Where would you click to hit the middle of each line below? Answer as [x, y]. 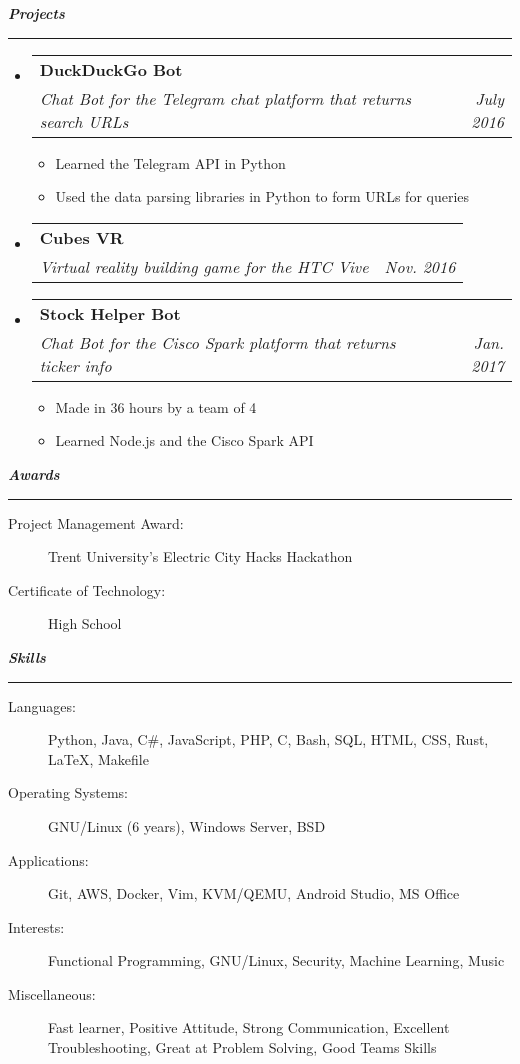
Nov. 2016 [420, 266]
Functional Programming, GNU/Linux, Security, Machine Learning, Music [276, 960]
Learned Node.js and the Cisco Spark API [184, 440]
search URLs [84, 121]
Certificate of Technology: [87, 589]
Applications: [48, 859]
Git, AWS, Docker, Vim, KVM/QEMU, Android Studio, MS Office [254, 893]
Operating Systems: [68, 792]
